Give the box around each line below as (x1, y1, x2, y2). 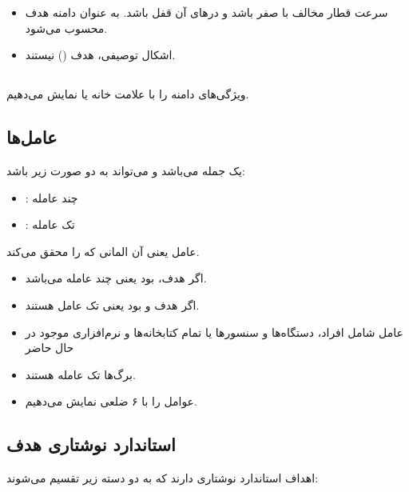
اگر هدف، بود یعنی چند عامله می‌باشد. (25, 270, 207, 286)
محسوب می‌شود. (25, 19, 108, 36)
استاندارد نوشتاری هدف (6, 432, 176, 457)
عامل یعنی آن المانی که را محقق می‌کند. (6, 242, 200, 259)
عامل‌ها (6, 125, 58, 150)
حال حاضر (25, 339, 74, 356)
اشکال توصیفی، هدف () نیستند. (25, 46, 176, 63)
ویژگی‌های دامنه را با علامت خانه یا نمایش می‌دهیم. (6, 86, 249, 102)
